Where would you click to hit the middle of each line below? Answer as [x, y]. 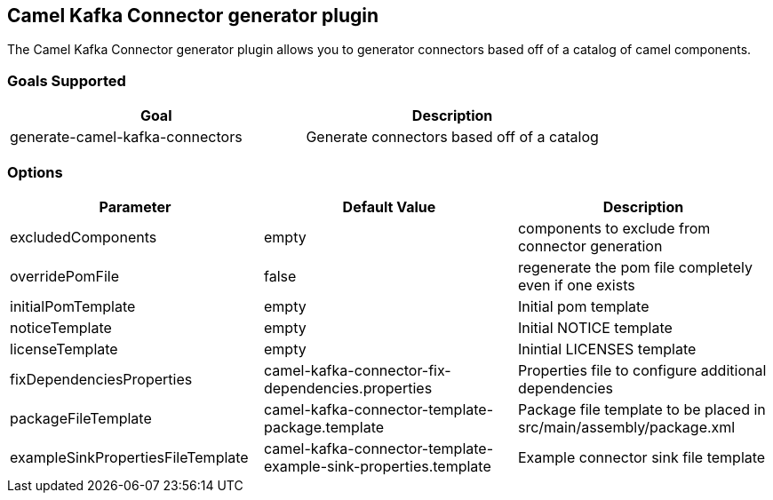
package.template [324, 427]
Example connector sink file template [642, 457]
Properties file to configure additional [642, 370]
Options [35, 172]
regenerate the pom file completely [635, 267]
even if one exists [576, 285]
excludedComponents [84, 237]
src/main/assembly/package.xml [626, 427]
